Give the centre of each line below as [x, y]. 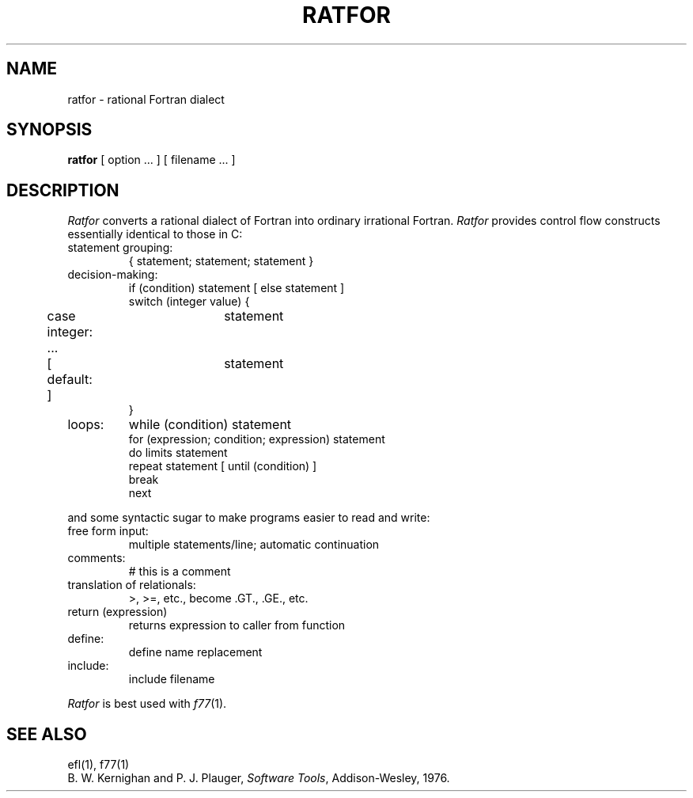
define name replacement [195, 652]
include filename [172, 679]
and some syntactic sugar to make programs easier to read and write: [249, 518]
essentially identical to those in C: [155, 234]
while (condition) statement [210, 425]
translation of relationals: [132, 585]
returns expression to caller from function [237, 625]
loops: [86, 425]
